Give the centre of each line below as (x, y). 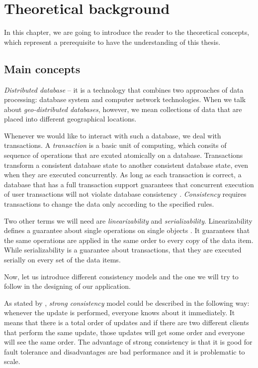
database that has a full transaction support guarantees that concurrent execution (129, 184)
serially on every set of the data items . (62, 260)
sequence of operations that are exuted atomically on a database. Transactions (124, 155)
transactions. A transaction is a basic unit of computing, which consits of (115, 145)
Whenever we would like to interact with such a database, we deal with (113, 135)
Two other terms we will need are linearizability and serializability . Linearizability (128, 220)
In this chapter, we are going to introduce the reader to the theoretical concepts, (127, 32)
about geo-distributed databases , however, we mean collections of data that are (123, 109)
